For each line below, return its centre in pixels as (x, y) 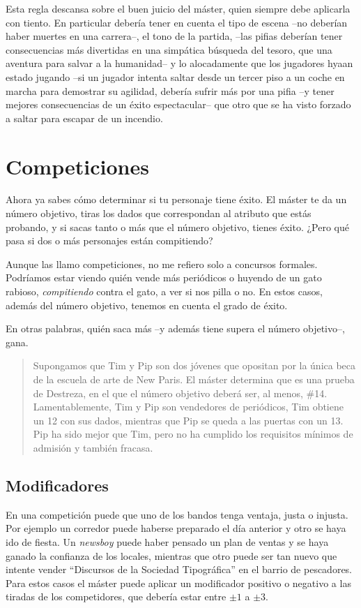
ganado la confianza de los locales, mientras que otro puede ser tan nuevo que (171, 555)
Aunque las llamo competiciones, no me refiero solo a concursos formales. (162, 264)
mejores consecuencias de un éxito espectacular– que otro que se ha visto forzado (178, 104)
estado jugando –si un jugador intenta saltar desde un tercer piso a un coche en (175, 76)
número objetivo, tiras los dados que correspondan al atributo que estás (159, 213)
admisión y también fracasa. (93, 447)
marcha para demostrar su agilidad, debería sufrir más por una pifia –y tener (170, 90)
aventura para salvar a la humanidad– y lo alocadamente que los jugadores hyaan (179, 63)
